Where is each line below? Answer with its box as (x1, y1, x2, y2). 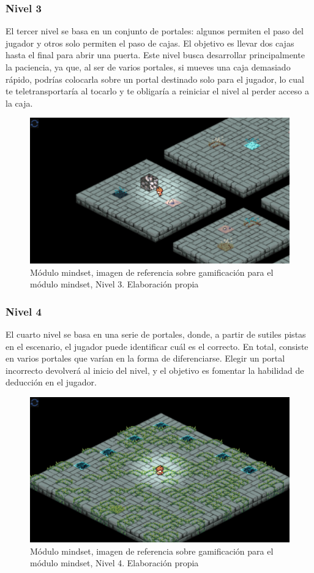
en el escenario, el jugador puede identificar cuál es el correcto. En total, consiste (6, 340, 308, 352)
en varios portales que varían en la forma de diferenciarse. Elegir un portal (6, 352, 285, 365)
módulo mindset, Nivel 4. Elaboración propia (30, 556, 199, 569)
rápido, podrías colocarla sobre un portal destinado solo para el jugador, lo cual (6, 72, 304, 85)
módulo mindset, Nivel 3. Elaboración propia (30, 278, 199, 290)
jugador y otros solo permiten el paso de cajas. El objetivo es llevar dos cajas (6, 36, 294, 49)
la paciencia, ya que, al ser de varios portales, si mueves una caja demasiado (6, 61, 291, 73)
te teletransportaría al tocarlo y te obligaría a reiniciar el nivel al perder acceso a (6, 85, 309, 97)
